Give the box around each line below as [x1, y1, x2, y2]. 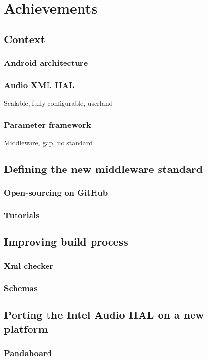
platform [4, 321, 48, 336]
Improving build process [4, 234, 128, 249]
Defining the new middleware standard [4, 161, 203, 176]
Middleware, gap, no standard [4, 138, 93, 148]
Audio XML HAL [4, 78, 75, 91]
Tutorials [4, 209, 40, 221]
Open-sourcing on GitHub [4, 187, 108, 199]
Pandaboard [4, 346, 52, 359]
